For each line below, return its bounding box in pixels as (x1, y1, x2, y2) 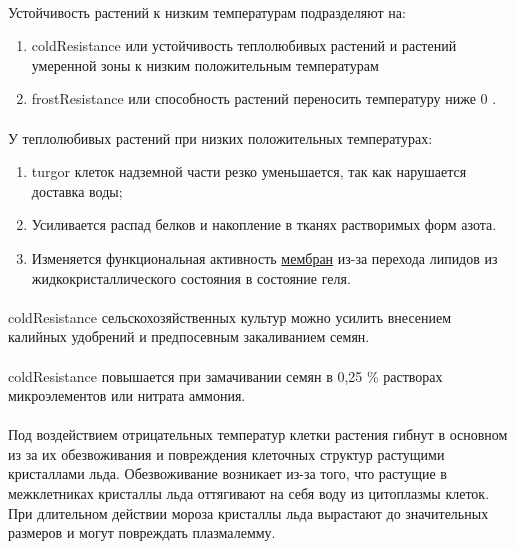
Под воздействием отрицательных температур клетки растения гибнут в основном (8, 424, 508, 445)
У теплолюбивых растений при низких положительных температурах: (8, 127, 433, 148)
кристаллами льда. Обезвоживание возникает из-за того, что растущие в (8, 463, 447, 484)
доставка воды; (31, 180, 123, 201)
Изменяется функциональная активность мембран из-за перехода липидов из (31, 247, 498, 268)
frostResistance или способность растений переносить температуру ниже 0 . (31, 88, 497, 109)
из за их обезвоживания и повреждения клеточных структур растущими (8, 443, 445, 464)
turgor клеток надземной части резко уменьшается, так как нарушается (31, 161, 467, 182)
